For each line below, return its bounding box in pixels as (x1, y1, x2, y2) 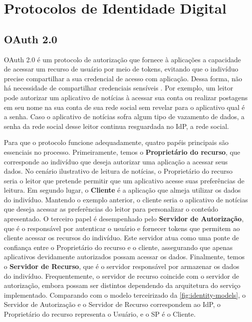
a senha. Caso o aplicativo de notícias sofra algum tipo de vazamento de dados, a (4, 111, 245, 122)
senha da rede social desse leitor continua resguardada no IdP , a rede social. (4, 121, 229, 131)
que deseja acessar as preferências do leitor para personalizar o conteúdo (4, 204, 219, 214)
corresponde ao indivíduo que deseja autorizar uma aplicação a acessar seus (4, 156, 228, 166)
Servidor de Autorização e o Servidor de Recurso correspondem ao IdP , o (4, 299, 220, 309)
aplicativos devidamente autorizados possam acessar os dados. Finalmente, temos (4, 251, 245, 262)
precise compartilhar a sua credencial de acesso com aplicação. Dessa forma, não (4, 73, 242, 83)
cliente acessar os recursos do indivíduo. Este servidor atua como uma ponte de (4, 233, 239, 243)
